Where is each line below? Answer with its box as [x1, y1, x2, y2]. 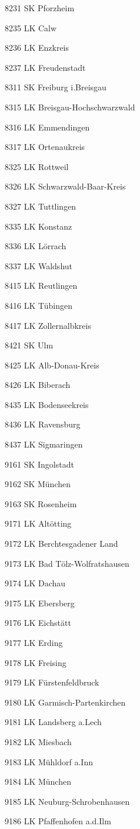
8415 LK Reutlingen [5, 279, 78, 292]
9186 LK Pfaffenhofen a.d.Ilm [5, 815, 111, 827]
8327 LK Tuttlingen [5, 200, 76, 212]
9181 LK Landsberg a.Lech [5, 716, 102, 728]
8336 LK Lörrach [5, 240, 66, 252]
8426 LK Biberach [5, 378, 71, 391]
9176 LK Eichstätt [5, 616, 71, 629]
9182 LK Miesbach [5, 735, 72, 748]
